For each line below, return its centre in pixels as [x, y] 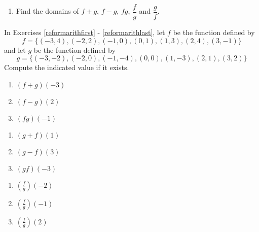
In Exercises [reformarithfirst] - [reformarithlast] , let [85, 32]
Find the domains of [47, 11]
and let [15, 49]
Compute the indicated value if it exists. [67, 67]
